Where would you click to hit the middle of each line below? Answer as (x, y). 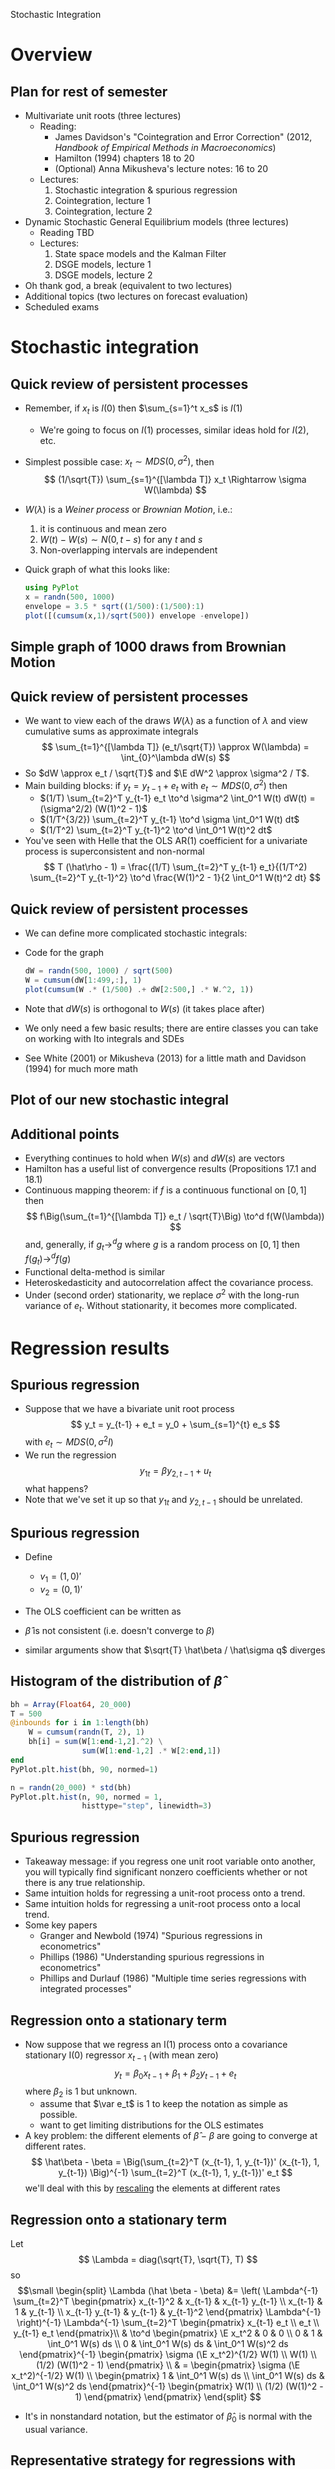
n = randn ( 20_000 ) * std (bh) (71, 1787)
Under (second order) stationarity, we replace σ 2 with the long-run (162, 1294)
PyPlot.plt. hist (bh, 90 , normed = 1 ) (84, 1769)
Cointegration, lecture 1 (102, 200)
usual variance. (56, 2429)
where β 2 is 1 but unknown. (81, 2092)
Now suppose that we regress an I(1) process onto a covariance (156, 2044)
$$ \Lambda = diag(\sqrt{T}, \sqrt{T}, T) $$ (168, 2260)
